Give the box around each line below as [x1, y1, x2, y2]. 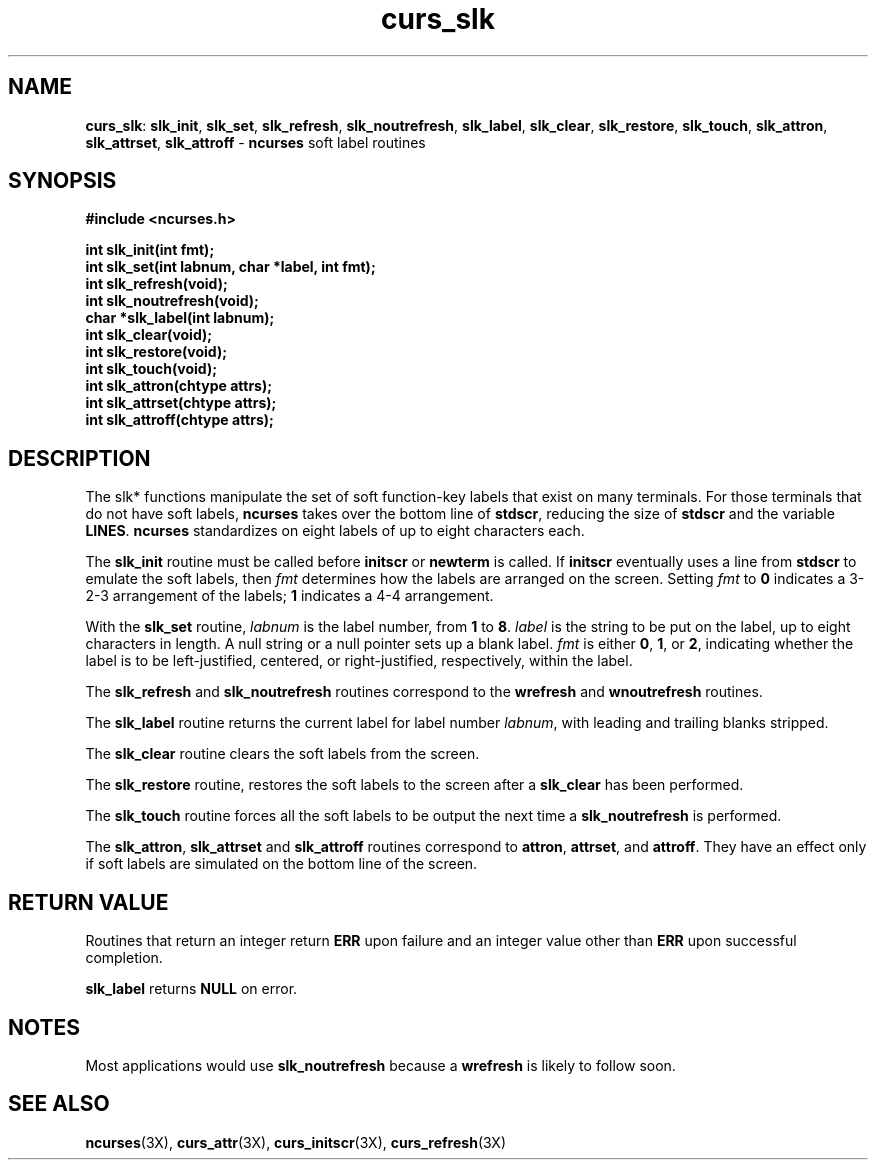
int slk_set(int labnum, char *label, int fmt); [85, 258, 376, 276]
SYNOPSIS [8, 168, 117, 194]
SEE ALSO [8, 1091, 110, 1117]
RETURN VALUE [8, 889, 169, 915]
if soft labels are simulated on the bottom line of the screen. [85, 855, 478, 873]
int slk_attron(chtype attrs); [85, 377, 273, 395]
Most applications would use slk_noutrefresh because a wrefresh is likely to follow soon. [85, 1056, 676, 1074]
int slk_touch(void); [85, 360, 217, 378]
